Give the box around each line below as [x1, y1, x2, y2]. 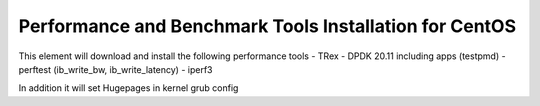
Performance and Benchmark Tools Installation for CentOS [18, 15, 517, 37]
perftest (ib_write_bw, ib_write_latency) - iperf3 [18, 63, 213, 75]
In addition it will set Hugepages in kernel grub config [18, 82, 239, 94]
